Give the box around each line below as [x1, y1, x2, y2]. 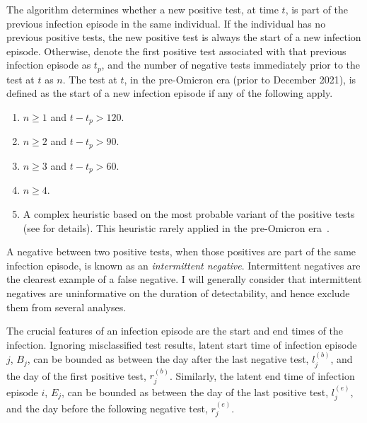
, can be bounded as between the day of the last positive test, [62, 384, 329, 399]
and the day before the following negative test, [6, 400, 208, 415]
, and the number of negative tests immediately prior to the [101, 57, 361, 72]
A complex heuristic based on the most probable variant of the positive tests [23, 206, 355, 221]
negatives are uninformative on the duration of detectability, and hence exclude [6, 285, 350, 300]
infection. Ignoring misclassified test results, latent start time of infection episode [6, 337, 357, 352]
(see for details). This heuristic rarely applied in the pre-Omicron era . [23, 220, 330, 235]
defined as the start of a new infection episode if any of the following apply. [6, 86, 333, 100]
